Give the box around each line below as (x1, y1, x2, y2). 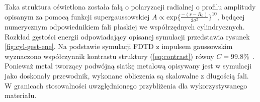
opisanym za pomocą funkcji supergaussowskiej (5, 11, 150, 21)
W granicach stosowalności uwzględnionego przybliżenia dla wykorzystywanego (5, 80, 247, 90)
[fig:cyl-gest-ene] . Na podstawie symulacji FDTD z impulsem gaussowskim (5, 41, 233, 51)
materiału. (5, 90, 37, 100)
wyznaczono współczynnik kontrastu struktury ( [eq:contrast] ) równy (5, 50, 214, 61)
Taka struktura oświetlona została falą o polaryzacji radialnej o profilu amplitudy (5, 1, 256, 11)
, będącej (217, 11, 245, 21)
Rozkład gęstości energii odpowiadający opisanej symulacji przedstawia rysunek (5, 31, 250, 41)
